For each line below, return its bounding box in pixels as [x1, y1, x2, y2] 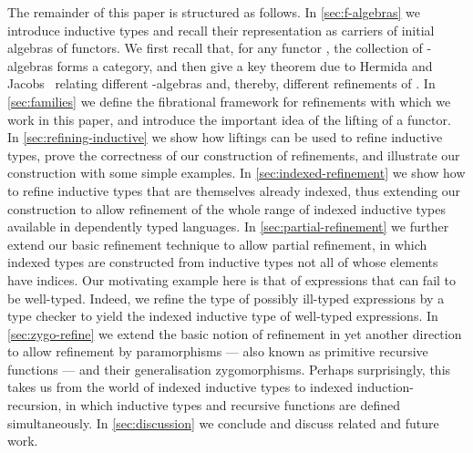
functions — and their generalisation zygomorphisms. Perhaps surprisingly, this [7, 359, 451, 378]
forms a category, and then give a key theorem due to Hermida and [57, 56, 433, 75]
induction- [356, 377, 414, 396]
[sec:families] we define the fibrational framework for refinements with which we [7, 91, 451, 110]
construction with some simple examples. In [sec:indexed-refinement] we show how [7, 163, 466, 182]
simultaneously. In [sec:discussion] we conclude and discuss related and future [7, 413, 439, 432]
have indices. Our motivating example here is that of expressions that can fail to [7, 270, 457, 289]
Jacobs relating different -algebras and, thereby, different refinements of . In [7, 74, 436, 93]
